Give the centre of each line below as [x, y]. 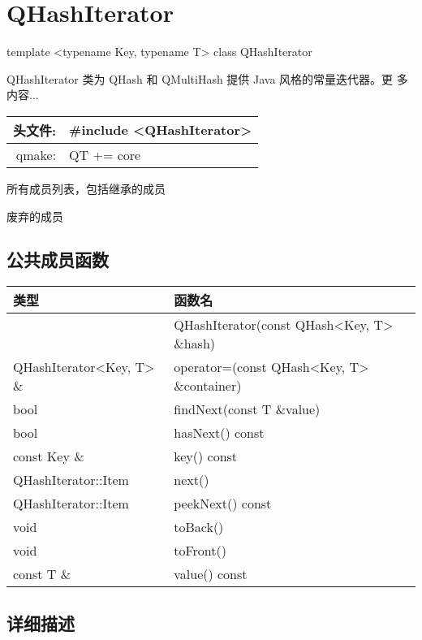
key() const [206, 456]
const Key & [49, 456]
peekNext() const [223, 504]
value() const [211, 574]
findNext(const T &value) [247, 409]
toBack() [199, 527]
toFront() [200, 551]
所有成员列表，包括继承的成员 [86, 188]
